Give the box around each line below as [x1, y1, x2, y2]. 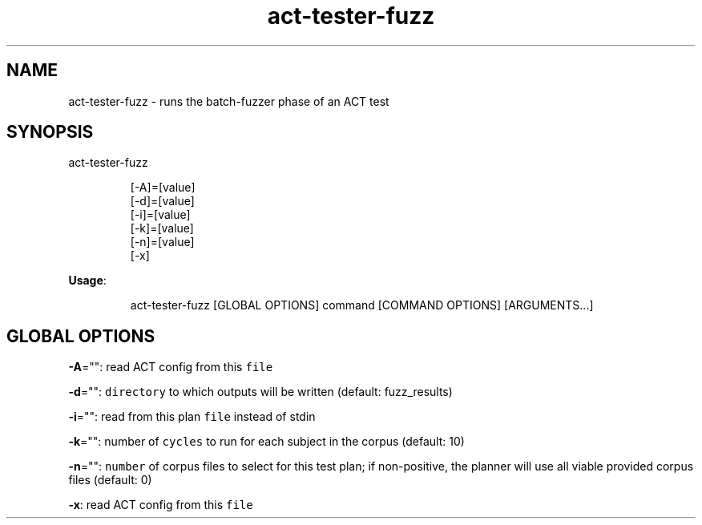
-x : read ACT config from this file [68, 498, 253, 512]
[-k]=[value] [130, 221, 194, 236]
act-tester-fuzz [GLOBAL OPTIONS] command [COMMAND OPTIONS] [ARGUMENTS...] [130, 298, 594, 313]
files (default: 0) [68, 473, 152, 487]
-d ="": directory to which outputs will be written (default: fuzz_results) [68, 385, 453, 399]
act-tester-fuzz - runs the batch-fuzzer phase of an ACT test [68, 94, 389, 108]
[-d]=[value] [130, 194, 195, 208]
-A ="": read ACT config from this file [68, 360, 273, 374]
